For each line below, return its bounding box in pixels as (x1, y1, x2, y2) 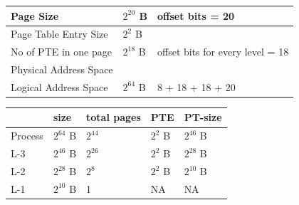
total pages (86, 110, 141, 125)
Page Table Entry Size (11, 26, 108, 41)
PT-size (184, 110, 222, 125)
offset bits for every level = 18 (157, 44, 289, 59)
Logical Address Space (11, 79, 108, 94)
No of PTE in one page (11, 44, 112, 59)
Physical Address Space (11, 62, 113, 77)
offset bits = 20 (157, 8, 235, 23)
